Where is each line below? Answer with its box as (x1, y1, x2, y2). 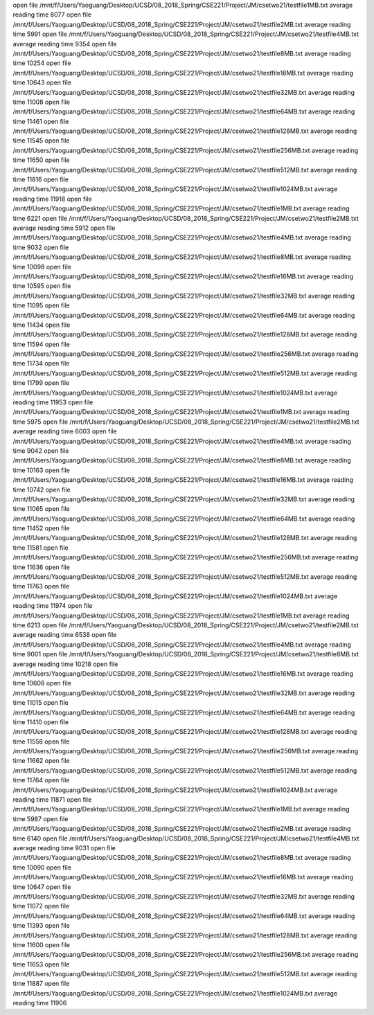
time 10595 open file (12, 282, 71, 290)
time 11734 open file (12, 359, 70, 368)
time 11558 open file (12, 737, 70, 746)
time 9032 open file (12, 243, 69, 251)
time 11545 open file (12, 136, 70, 145)
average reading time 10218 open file (12, 660, 118, 668)
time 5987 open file (12, 814, 69, 823)
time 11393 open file (12, 922, 71, 930)
